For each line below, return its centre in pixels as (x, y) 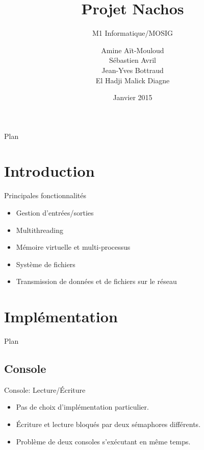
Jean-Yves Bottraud (133, 70)
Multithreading (40, 230)
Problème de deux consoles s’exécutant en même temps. (103, 441)
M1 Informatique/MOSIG (133, 33)
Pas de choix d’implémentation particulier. (82, 407)
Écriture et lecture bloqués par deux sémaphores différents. (108, 424)
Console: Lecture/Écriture (45, 389)
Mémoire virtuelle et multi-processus (73, 247)
